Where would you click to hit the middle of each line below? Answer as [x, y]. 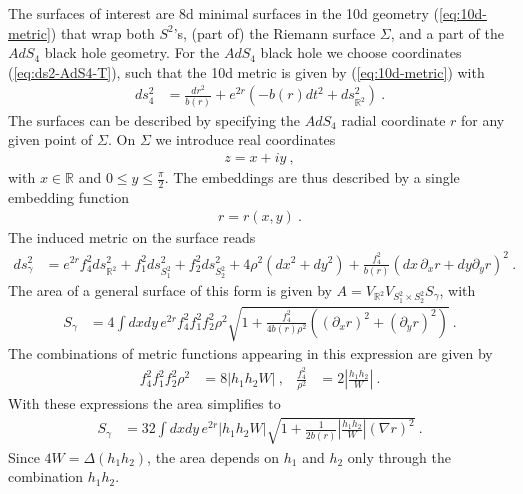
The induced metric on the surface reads [132, 237]
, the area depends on [213, 456]
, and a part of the [447, 32]
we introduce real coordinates [245, 139]
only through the [399, 456]
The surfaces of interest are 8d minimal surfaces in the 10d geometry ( [224, 13]
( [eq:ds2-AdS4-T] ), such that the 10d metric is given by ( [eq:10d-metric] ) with [246, 71]
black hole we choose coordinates [361, 52]
